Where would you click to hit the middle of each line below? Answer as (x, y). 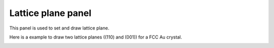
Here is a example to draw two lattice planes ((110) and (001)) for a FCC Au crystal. (96, 37)
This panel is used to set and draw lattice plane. (59, 28)
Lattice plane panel (50, 13)
